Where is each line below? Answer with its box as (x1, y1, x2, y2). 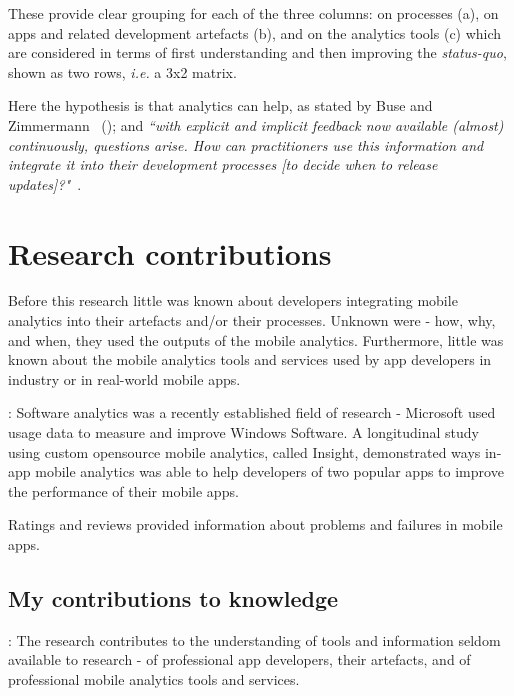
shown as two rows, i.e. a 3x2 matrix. (8, 61, 237, 82)
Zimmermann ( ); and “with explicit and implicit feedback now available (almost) (8, 114, 504, 135)
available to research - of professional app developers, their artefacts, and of (8, 649, 471, 670)
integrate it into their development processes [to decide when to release (8, 154, 438, 175)
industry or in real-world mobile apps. (8, 368, 241, 389)
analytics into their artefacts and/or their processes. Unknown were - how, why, (8, 310, 496, 331)
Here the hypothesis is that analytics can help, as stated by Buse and (8, 95, 433, 116)
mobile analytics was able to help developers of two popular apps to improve (35, 461, 504, 482)
